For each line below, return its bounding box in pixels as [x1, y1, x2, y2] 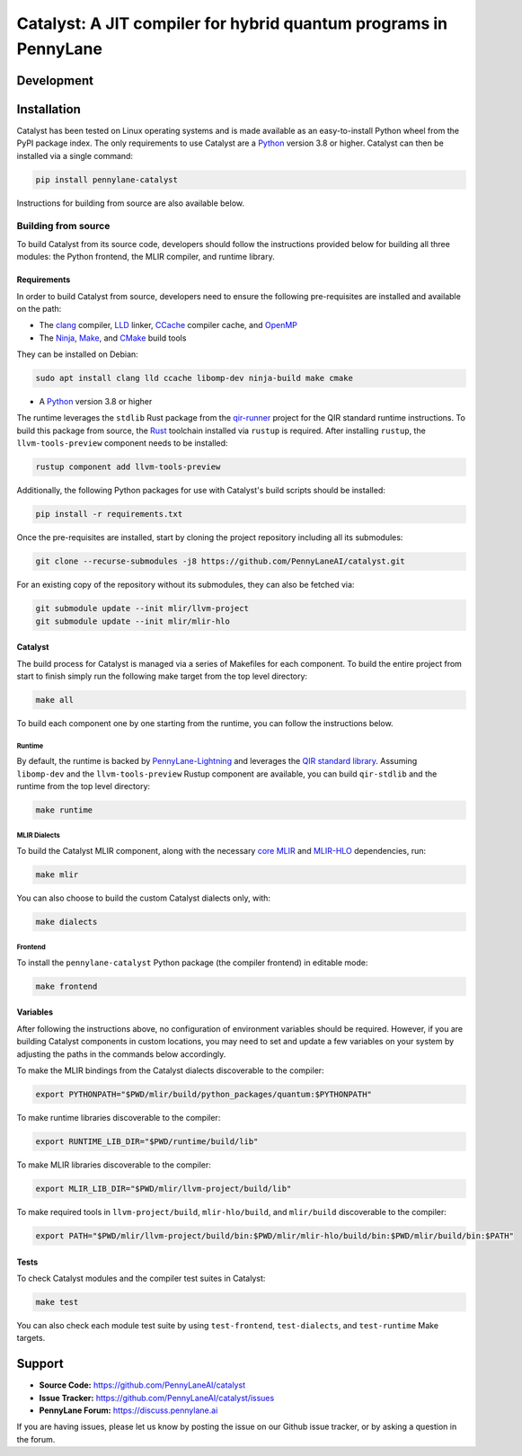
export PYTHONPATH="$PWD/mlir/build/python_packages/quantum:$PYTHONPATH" [35, 1089, 373, 1100]
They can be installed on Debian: [16, 349, 138, 360]
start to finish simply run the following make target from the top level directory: [16, 670, 308, 681]
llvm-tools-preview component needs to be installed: [16, 438, 228, 448]
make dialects [35, 917, 98, 927]
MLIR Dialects [16, 831, 60, 840]
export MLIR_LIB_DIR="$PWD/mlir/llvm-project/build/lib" [35, 1183, 292, 1194]
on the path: [16, 303, 62, 314]
